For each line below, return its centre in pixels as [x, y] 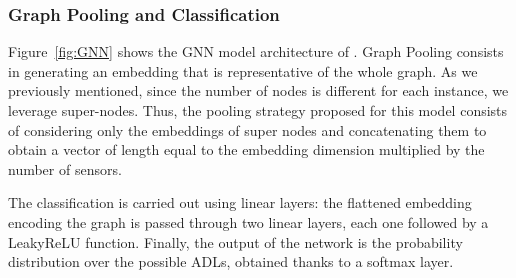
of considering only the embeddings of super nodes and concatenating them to [247, 129]
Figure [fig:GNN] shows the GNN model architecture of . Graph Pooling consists [256, 51]
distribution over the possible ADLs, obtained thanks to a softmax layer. [231, 261]
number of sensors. [65, 168]
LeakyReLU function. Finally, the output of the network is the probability [235, 241]
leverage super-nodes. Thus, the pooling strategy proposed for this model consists [258, 110]
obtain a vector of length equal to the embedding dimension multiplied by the [246, 149]
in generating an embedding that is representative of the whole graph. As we [243, 70]
